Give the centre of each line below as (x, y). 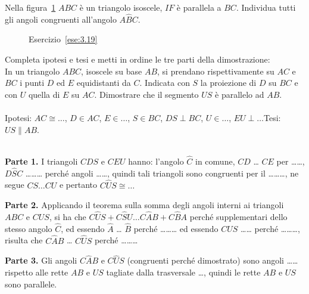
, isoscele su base (112, 71)
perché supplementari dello (238, 216)
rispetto (19, 272)
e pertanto (78, 185)
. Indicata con (165, 83)
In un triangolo (32, 71)
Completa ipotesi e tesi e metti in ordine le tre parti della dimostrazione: (138, 59)
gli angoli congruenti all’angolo (61, 19)
